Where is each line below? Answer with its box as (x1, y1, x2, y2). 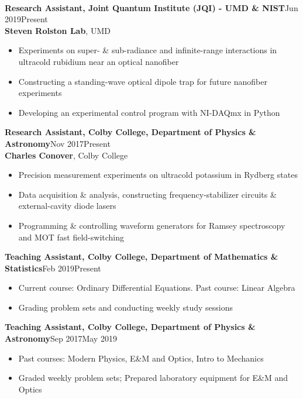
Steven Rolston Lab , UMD (5, 24, 111, 36)
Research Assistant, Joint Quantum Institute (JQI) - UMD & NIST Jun (5, 1, 298, 13)
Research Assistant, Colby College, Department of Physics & (5, 126, 256, 138)
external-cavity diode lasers (18, 199, 116, 212)
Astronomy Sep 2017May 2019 (5, 332, 117, 345)
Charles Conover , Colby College (5, 149, 128, 161)
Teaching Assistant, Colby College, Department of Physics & (5, 321, 256, 333)
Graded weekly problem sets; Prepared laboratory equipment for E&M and (18, 372, 288, 384)
